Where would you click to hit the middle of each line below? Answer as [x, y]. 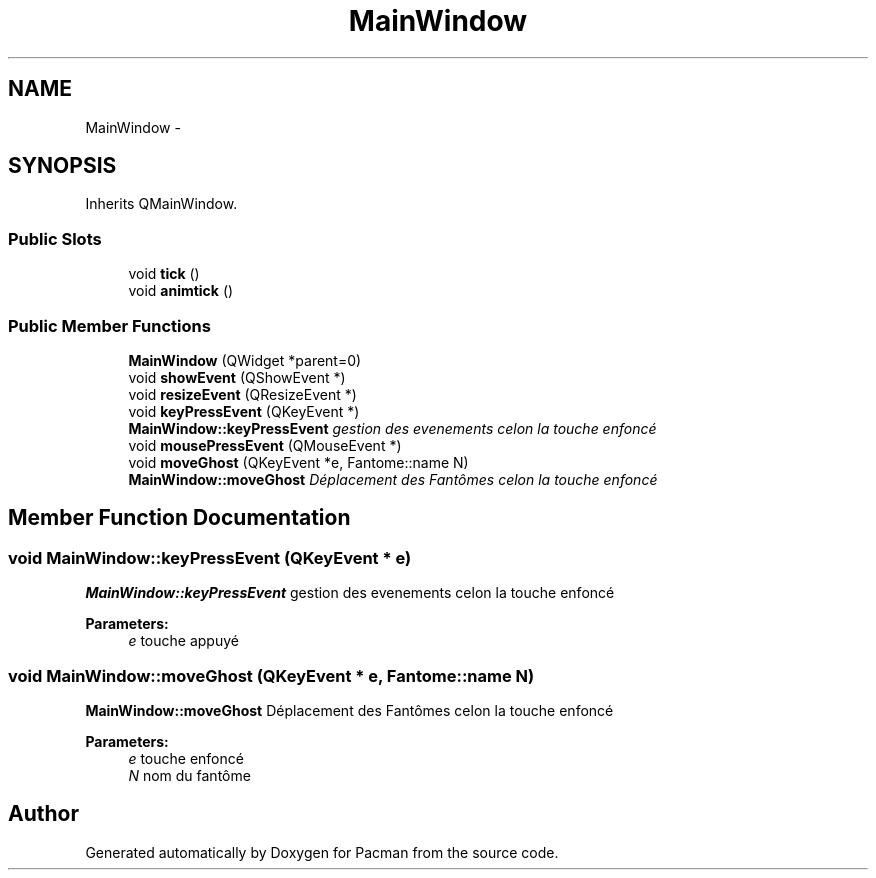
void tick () [164, 274]
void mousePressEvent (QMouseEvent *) [265, 445]
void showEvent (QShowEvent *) [237, 377]
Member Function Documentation [179, 518]
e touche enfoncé [186, 758]
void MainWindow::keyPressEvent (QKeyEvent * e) [210, 557]
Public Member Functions [109, 325]
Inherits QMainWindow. [161, 204]
